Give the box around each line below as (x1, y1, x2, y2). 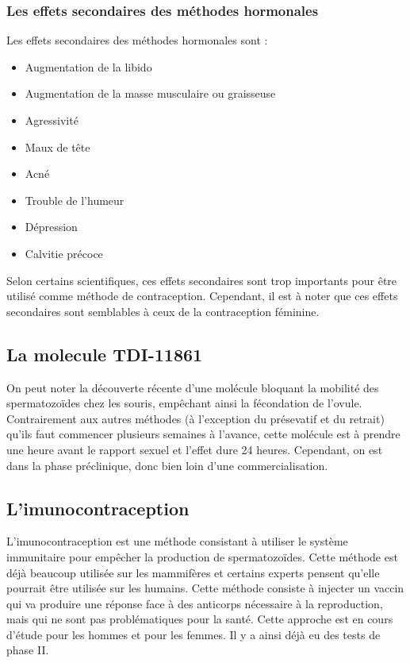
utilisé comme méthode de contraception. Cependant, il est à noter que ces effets (6, 287, 398, 304)
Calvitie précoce (25, 245, 103, 261)
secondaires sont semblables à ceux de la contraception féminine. (6, 303, 320, 319)
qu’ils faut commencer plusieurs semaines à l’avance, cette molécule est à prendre (6, 426, 400, 442)
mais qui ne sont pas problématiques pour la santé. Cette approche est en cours (6, 611, 393, 627)
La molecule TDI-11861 (6, 341, 203, 366)
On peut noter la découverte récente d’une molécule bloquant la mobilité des (6, 379, 379, 395)
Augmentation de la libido (25, 58, 152, 75)
